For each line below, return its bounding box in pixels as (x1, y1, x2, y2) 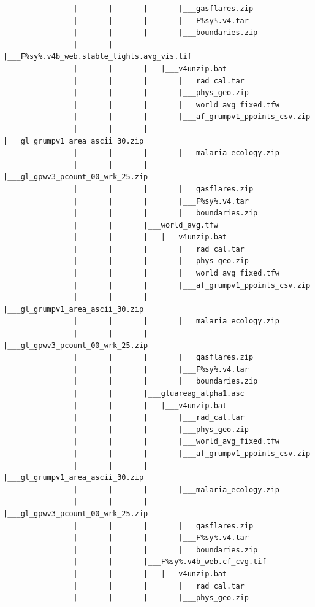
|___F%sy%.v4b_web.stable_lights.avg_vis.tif (3, 52, 192, 61)
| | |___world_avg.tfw (73, 220, 218, 230)
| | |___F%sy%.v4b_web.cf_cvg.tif (73, 557, 267, 566)
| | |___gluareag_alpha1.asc (73, 389, 245, 398)
